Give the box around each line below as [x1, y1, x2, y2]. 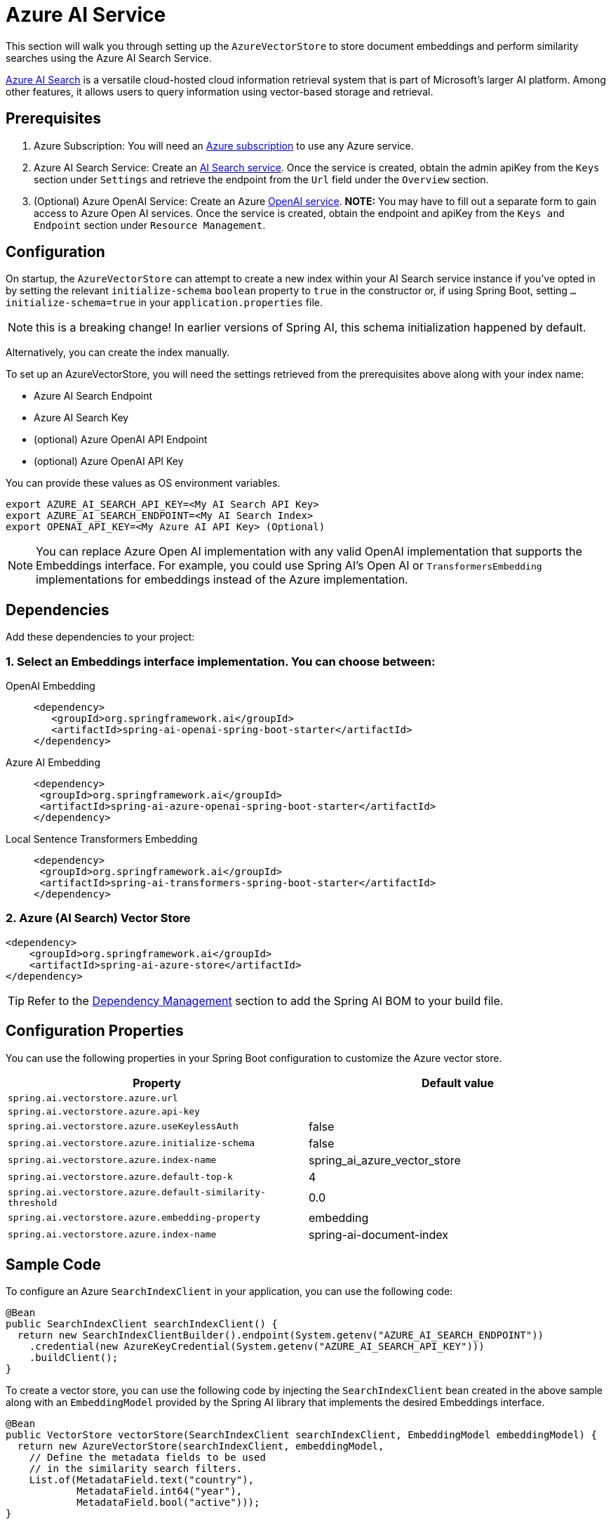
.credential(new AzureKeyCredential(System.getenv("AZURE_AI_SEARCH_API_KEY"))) [29, 1341, 485, 1353]
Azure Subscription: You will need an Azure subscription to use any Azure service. [34, 139, 414, 152]
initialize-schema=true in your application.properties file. [6, 296, 323, 309]
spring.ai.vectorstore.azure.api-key [8, 1105, 200, 1117]
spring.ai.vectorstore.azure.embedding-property [8, 1212, 261, 1223]
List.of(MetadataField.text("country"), [29, 1474, 255, 1486]
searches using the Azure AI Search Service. [6, 51, 212, 64]
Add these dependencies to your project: [6, 631, 195, 643]
